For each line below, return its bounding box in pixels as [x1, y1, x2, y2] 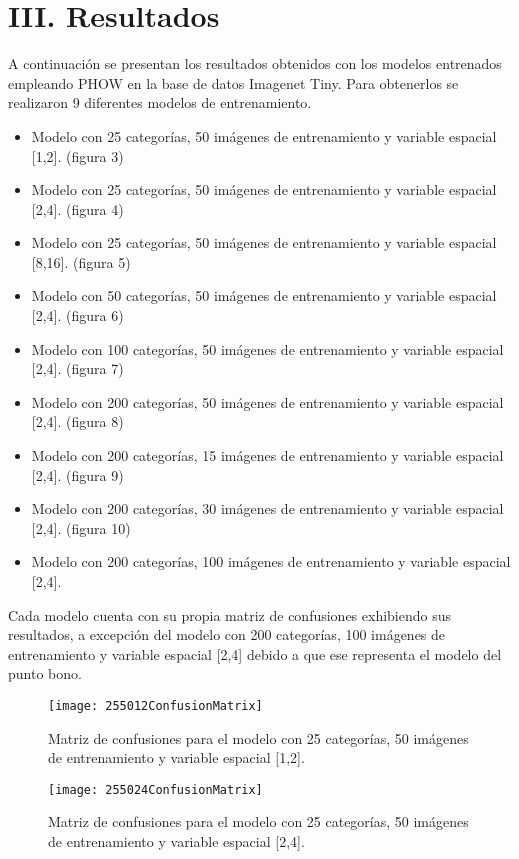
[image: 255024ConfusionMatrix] [48, 782, 263, 797]
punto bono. [8, 663, 82, 684]
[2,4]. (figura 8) [31, 411, 124, 432]
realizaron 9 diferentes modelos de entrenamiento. [8, 92, 312, 113]
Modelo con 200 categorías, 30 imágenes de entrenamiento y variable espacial [31, 498, 504, 519]
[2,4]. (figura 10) [31, 517, 131, 538]
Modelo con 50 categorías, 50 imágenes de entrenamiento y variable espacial [31, 285, 497, 306]
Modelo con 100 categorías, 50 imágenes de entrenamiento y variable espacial [31, 338, 504, 359]
